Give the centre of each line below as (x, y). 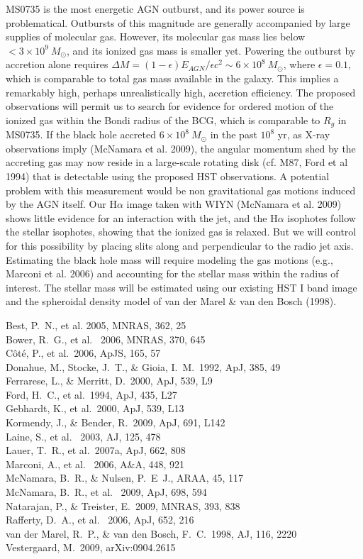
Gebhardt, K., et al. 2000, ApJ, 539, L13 (95, 408)
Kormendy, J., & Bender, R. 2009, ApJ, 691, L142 (116, 422)
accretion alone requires (57, 64)
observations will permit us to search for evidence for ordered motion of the (170, 106)
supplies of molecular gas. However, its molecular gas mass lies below (156, 37)
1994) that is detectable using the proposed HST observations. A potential (168, 176)
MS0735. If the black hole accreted (81, 134)
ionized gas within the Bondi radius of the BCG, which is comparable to (163, 120)
